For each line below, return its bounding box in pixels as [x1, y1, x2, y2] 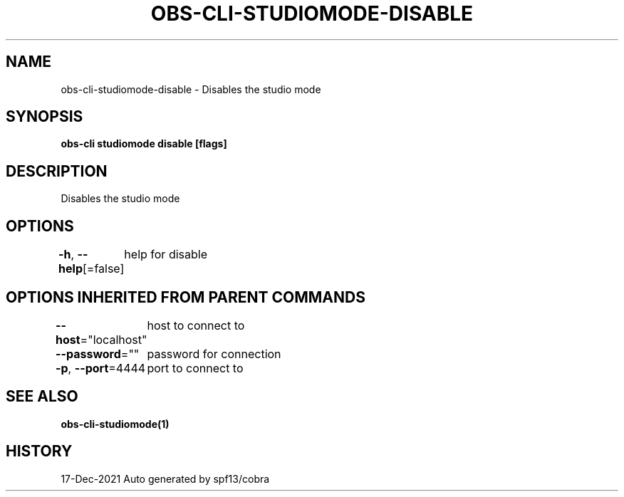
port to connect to [147, 360, 244, 375]
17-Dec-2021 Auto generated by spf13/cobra [61, 472, 270, 485]
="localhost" [80, 332, 147, 347]
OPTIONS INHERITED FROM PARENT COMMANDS [6, 288, 365, 306]
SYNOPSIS [6, 108, 83, 126]
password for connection [147, 346, 281, 361]
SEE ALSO [6, 387, 78, 406]
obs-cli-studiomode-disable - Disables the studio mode [61, 83, 321, 95]
